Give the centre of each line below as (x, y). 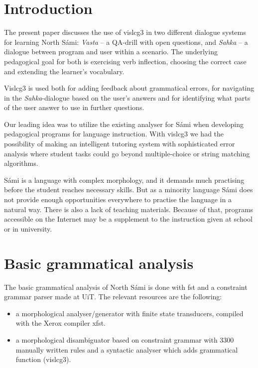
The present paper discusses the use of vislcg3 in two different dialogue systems (125, 32)
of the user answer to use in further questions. (74, 107)
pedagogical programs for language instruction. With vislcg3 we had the (114, 134)
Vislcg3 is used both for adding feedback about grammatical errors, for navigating (129, 88)
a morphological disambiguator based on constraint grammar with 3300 (125, 339)
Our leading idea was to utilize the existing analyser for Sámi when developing (124, 124)
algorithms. (21, 163)
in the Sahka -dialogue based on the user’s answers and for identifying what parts (127, 97)
